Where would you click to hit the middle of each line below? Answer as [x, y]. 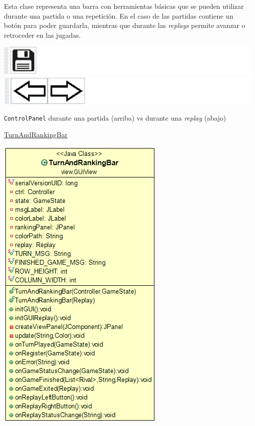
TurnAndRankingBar [36, 135]
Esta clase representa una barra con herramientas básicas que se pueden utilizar [124, 6]
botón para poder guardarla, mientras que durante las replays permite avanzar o [125, 25]
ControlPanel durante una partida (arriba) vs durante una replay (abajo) [115, 118]
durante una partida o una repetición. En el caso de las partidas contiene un [119, 15]
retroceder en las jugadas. [42, 35]
